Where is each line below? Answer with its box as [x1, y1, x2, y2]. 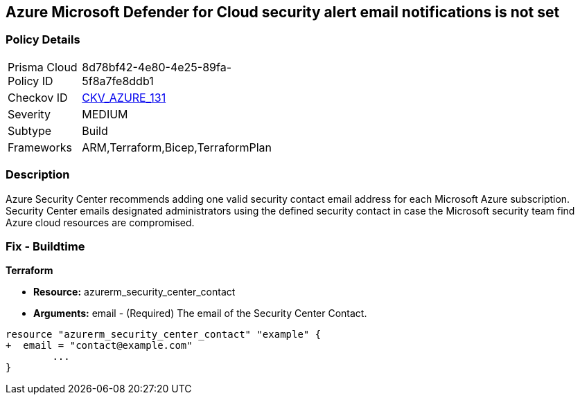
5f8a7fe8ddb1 [82, 73, 154, 88]
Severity [8, 107, 51, 121]
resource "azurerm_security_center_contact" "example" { [6, 329, 322, 340]
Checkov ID [8, 90, 68, 104]
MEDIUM [82, 107, 128, 121]
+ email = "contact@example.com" [6, 340, 193, 352]
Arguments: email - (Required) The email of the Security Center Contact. [33, 307, 367, 320]
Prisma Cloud [8, 60, 78, 74]
